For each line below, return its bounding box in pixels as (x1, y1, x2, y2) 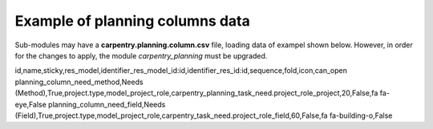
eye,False (14, 99, 47, 109)
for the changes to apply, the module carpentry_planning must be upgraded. (14, 50, 268, 60)
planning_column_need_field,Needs (48, 99, 166, 109)
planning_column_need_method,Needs (14, 77, 144, 87)
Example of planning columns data (14, 12, 250, 30)
